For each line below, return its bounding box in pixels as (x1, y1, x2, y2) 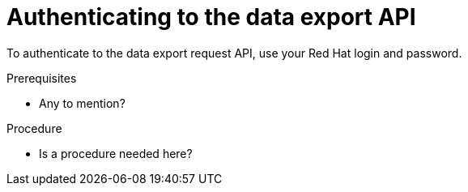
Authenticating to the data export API (6, 3, 416, 31)
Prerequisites (6, 70, 77, 85)
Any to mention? (39, 96, 126, 110)
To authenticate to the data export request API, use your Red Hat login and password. (6, 45, 462, 60)
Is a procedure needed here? (39, 146, 193, 160)
